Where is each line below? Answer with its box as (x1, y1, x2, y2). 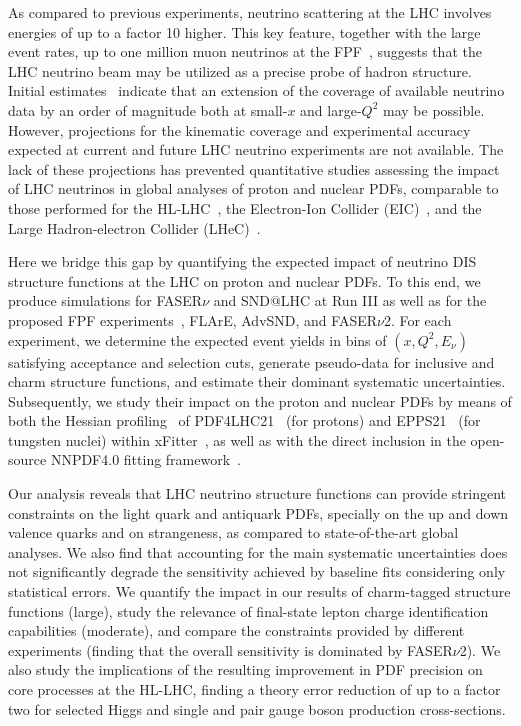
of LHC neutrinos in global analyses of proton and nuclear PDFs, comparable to (8, 178, 499, 199)
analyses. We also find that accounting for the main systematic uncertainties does (8, 541, 508, 562)
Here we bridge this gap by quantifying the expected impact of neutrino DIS (8, 251, 477, 272)
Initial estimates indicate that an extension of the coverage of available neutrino (8, 80, 505, 101)
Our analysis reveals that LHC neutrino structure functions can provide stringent (8, 483, 506, 504)
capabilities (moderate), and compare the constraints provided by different (8, 620, 465, 641)
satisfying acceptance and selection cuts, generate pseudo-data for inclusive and (8, 351, 495, 372)
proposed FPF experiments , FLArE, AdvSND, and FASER (8, 309, 377, 330)
